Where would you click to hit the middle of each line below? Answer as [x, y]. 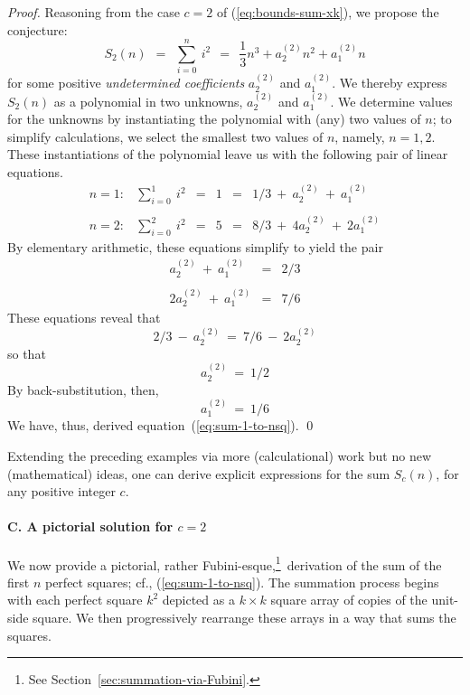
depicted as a [198, 600]
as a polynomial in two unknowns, [148, 101]
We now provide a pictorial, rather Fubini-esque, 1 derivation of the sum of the [225, 563]
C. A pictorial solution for [90, 526]
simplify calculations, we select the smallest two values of [165, 136]
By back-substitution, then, [83, 389]
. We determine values [391, 101]
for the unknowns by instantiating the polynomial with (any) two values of [214, 119]
